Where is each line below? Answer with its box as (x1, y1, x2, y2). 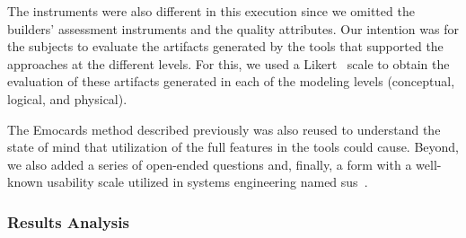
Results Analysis (7, 210, 129, 233)
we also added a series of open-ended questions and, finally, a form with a (7, 154, 412, 173)
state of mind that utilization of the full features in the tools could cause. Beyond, (7, 137, 460, 156)
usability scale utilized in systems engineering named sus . (47, 172, 368, 191)
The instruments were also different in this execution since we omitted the (7, 2, 415, 20)
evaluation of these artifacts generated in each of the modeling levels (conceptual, (7, 72, 455, 91)
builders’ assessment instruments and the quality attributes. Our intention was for (7, 19, 459, 38)
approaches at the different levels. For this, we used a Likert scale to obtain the (7, 54, 450, 73)
